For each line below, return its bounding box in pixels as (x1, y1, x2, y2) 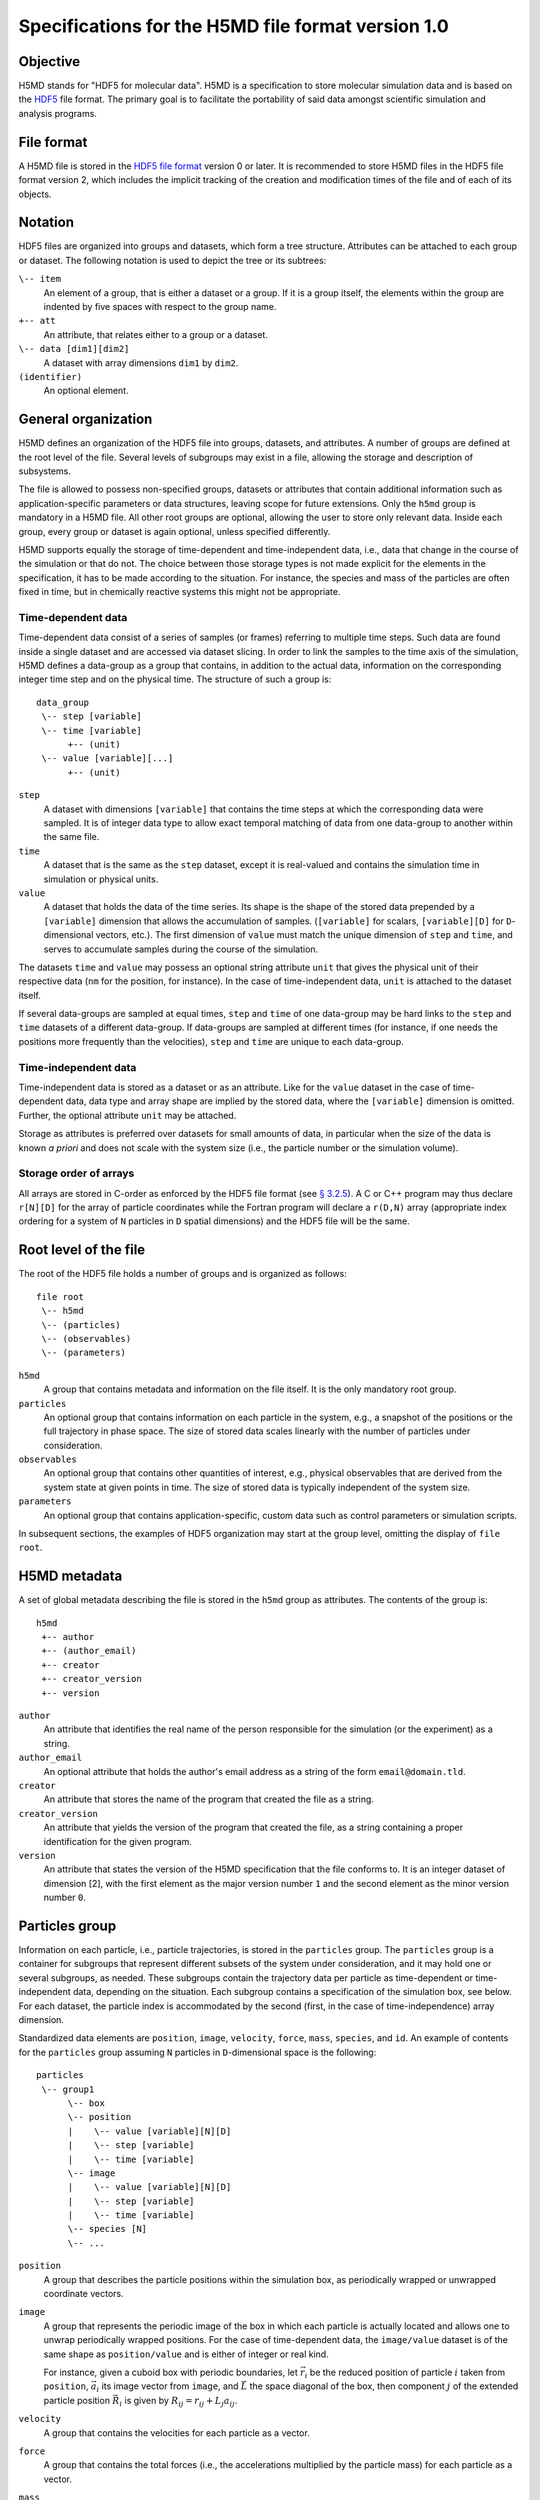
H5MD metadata (18, 1568, 123, 1585)
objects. (18, 188, 52, 200)
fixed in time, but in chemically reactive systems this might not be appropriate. (18, 586, 341, 598)
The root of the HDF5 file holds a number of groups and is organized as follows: (18, 1268, 347, 1280)
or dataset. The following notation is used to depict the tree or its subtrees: (18, 254, 327, 266)
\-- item (18, 273, 62, 285)
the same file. (43, 831, 100, 843)
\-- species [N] (67, 2223, 148, 2235)
